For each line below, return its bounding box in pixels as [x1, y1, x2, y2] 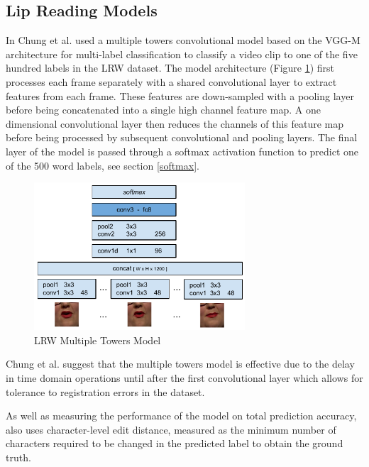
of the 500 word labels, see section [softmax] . [6, 158, 199, 172]
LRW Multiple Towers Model [34, 332, 161, 347]
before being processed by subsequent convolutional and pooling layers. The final [6, 130, 358, 145]
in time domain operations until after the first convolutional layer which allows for [6, 370, 363, 385]
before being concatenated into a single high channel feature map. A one [6, 102, 321, 117]
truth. [6, 450, 31, 464]
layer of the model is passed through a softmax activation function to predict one [6, 143, 359, 158]
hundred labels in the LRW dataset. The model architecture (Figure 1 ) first [6, 60, 335, 75]
